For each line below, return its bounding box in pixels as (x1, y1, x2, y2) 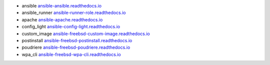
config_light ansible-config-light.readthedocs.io (21, 24, 120, 30)
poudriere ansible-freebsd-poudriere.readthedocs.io (21, 45, 130, 51)
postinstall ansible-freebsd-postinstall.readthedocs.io (21, 37, 132, 43)
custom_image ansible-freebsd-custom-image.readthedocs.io (21, 30, 150, 37)
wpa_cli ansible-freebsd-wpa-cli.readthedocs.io (21, 51, 121, 57)
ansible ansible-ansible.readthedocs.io (21, 3, 102, 8)
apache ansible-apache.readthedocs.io (21, 16, 103, 22)
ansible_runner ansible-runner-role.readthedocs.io (21, 10, 126, 16)
